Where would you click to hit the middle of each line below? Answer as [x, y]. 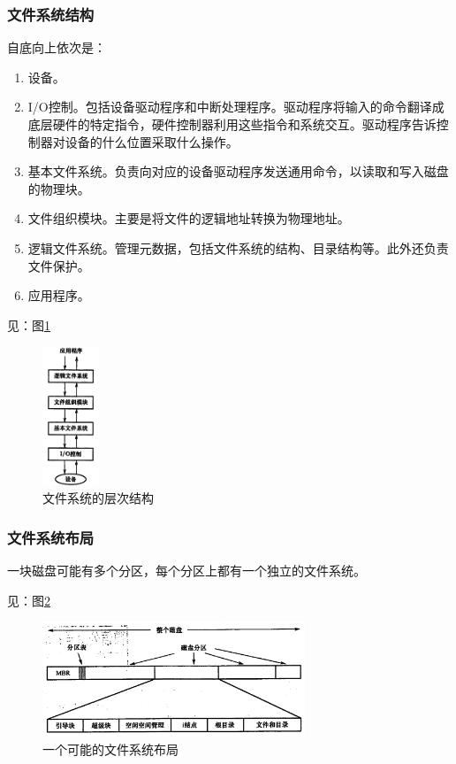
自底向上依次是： [57, 47]
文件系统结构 [51, 14]
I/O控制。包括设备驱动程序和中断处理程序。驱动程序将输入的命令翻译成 [236, 107]
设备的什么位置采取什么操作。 [152, 141]
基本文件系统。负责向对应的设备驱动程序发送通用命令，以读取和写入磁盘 [238, 171]
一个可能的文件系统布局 [110, 749]
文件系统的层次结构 [98, 498]
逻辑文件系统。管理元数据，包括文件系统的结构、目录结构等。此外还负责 [238, 247]
